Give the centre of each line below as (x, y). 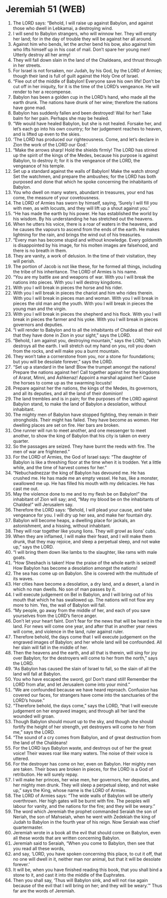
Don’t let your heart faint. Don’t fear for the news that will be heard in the (87, 621)
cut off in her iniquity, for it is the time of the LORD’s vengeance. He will (86, 86)
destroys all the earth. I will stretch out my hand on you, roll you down (84, 346)
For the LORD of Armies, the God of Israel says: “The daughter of (80, 457)
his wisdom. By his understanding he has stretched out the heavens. (83, 219)
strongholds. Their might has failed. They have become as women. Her (86, 420)
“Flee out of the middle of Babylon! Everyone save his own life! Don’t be (86, 81)
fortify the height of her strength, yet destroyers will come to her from (84, 727)
